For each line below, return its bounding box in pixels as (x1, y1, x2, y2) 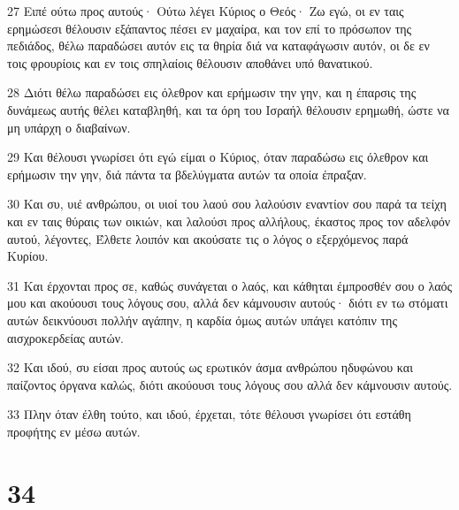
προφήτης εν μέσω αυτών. (7, 422, 141, 440)
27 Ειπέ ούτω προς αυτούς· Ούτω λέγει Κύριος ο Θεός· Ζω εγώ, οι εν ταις (7, 2, 404, 19)
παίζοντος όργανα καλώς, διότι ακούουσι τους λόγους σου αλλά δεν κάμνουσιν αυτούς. (7, 375, 453, 393)
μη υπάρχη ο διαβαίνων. (7, 118, 131, 136)
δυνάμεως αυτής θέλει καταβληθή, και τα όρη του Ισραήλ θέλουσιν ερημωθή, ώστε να (7, 100, 449, 118)
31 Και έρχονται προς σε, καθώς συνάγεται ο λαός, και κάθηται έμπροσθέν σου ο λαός (7, 276, 453, 294)
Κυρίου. (7, 247, 49, 265)
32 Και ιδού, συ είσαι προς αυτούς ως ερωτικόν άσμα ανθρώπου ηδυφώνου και (7, 358, 413, 377)
